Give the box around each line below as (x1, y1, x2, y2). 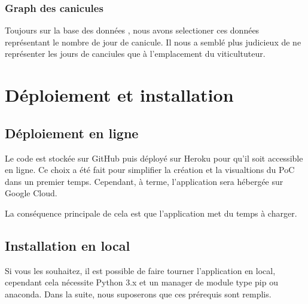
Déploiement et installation (5, 83, 234, 107)
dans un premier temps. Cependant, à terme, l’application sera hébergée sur (5, 175, 283, 187)
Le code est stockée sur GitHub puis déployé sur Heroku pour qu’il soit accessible (5, 151, 303, 164)
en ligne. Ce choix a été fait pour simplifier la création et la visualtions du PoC (5, 163, 295, 176)
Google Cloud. (5, 187, 57, 199)
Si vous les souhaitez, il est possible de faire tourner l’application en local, (5, 264, 276, 276)
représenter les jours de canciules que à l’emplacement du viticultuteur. (5, 47, 266, 60)
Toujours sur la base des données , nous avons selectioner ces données (5, 24, 260, 37)
